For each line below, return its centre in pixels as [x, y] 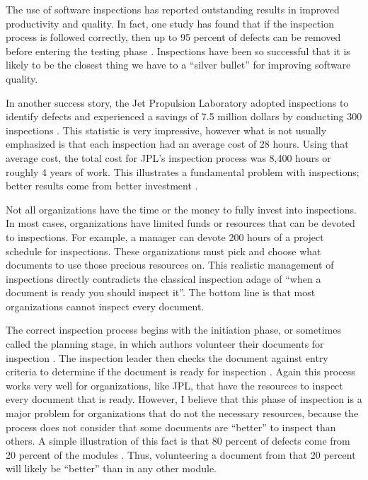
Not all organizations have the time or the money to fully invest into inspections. [181, 209]
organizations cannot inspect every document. [105, 306]
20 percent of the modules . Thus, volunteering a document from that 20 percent [181, 454]
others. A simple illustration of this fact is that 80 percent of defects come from [178, 441]
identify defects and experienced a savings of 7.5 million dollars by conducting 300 [184, 116]
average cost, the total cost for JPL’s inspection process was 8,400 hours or [168, 157]
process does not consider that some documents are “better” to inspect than [171, 427]
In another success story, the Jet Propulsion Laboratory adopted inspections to [177, 102]
